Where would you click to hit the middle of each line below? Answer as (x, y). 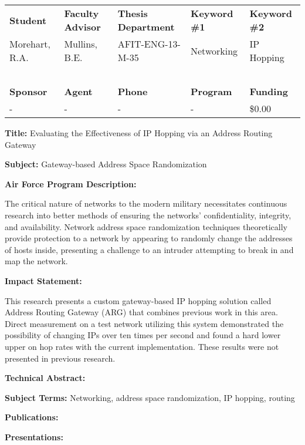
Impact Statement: (43, 280)
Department (146, 27)
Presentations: (34, 436)
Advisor (82, 27)
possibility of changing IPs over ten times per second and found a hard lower (143, 335)
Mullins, (81, 44)
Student (28, 20)
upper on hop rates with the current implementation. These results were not (142, 346)
